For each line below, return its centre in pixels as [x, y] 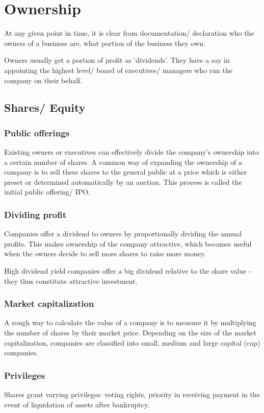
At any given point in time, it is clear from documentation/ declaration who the [129, 33]
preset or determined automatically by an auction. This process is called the [123, 181]
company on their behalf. [43, 80]
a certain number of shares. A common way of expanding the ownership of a [123, 162]
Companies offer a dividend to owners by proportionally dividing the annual [123, 234]
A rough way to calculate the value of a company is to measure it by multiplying [130, 322]
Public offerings [37, 132]
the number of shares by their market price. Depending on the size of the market [130, 333]
